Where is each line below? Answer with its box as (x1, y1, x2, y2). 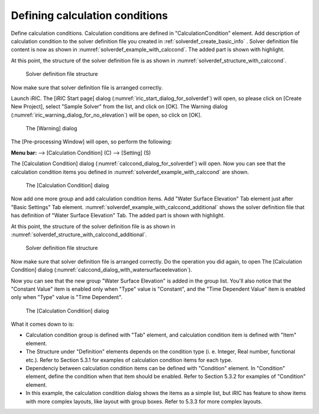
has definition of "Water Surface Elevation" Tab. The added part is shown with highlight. (11, 212, 225, 219)
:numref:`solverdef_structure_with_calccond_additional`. (11, 231, 147, 238)
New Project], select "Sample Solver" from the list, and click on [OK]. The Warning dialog (11, 103, 228, 110)
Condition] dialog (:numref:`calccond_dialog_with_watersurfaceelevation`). (11, 267, 192, 274)
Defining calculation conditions (11, 9, 168, 22)
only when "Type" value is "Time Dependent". (11, 294, 123, 301)
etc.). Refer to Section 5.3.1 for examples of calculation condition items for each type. (25, 356, 233, 364)
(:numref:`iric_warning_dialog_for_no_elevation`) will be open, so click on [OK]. (11, 111, 202, 118)
